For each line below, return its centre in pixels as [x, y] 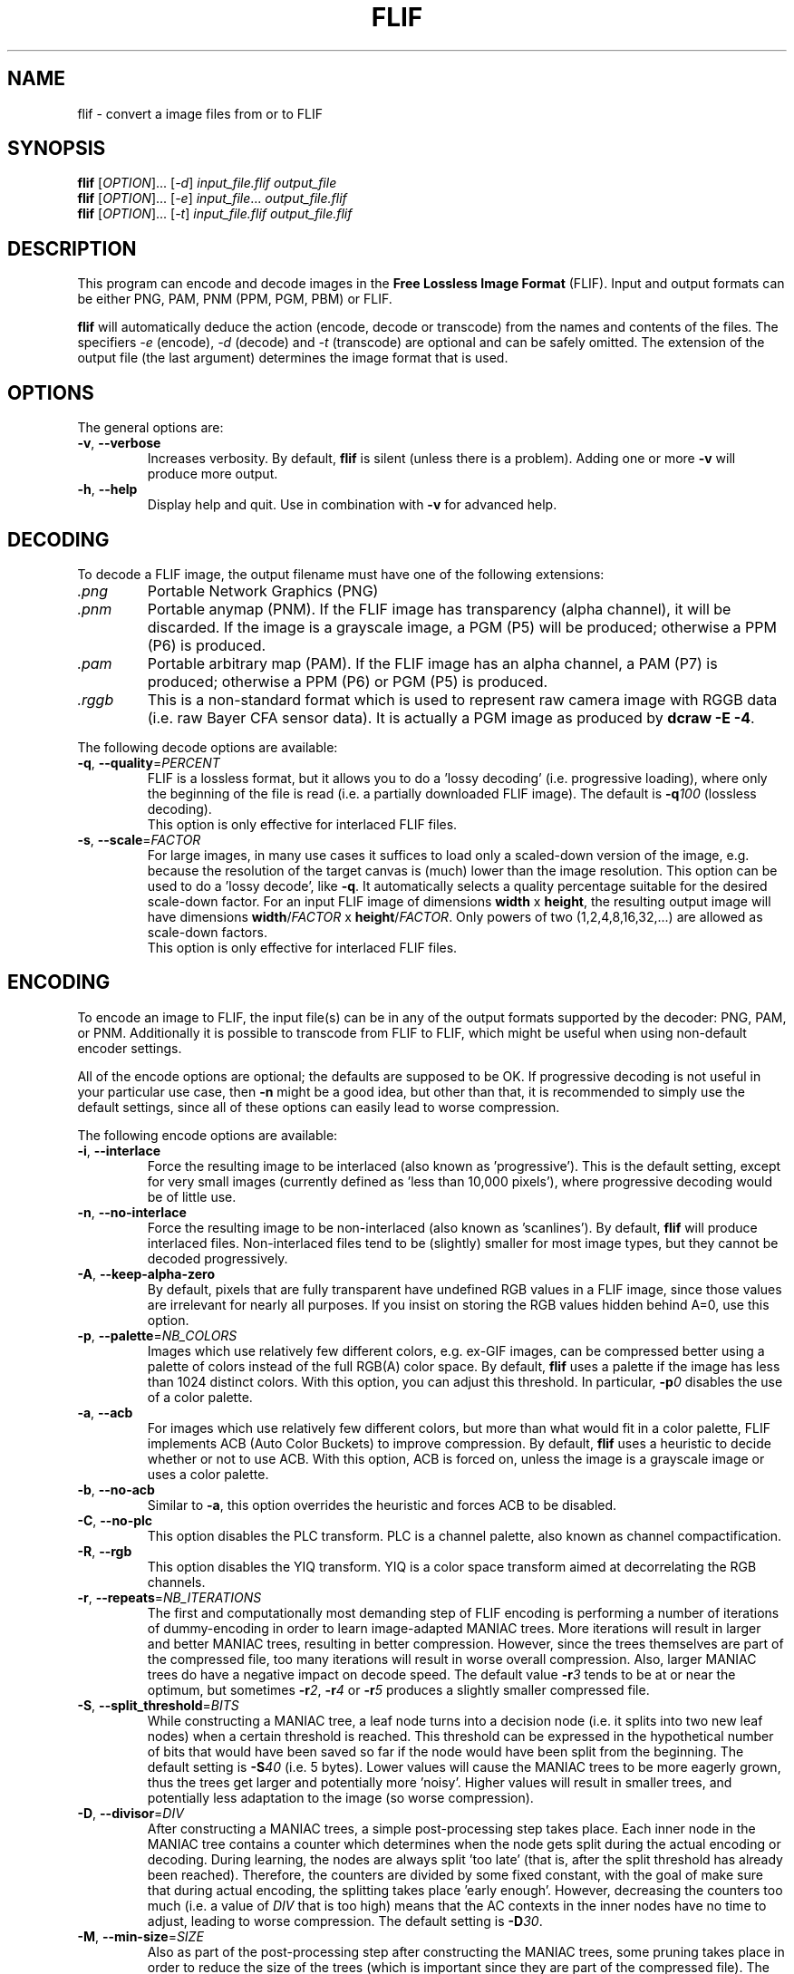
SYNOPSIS [57, 149]
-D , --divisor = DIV [131, 1813]
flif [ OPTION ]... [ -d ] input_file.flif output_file [207, 183]
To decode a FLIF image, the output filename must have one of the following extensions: [341, 574]
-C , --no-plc [115, 1520]
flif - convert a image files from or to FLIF [200, 113]
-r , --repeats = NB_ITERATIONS [169, 1597]
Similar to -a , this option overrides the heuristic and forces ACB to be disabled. [382, 1505]
